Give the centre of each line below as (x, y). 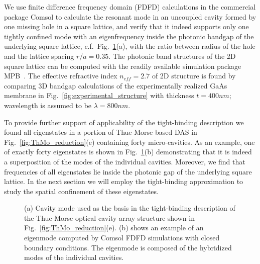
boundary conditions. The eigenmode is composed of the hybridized (128, 247)
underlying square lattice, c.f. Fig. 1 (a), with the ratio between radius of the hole (130, 46)
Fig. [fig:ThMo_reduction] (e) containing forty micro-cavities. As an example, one (129, 142)
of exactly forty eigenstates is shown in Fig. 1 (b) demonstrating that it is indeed (128, 152)
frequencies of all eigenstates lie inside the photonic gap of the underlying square (128, 171)
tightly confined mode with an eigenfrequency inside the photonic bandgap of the (129, 36)
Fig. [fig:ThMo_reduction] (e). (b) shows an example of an (114, 228)
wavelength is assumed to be (48, 105)
